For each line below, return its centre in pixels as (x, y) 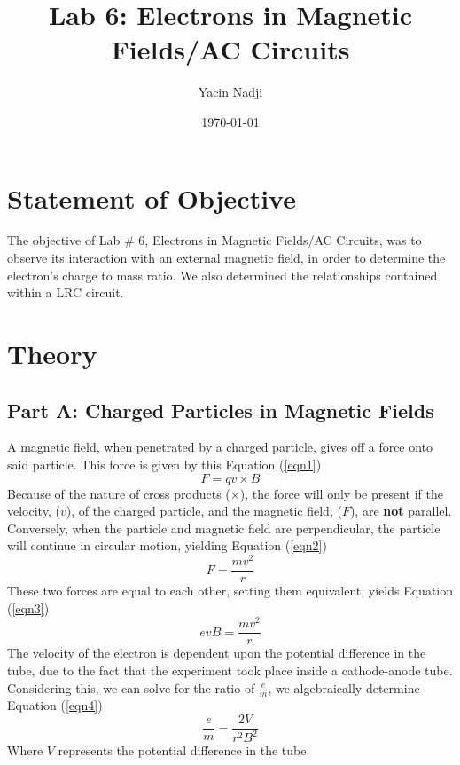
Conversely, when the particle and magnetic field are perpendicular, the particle (224, 528)
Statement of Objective (152, 197)
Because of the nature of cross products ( (119, 493)
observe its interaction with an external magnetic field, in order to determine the (226, 258)
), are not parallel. (401, 511)
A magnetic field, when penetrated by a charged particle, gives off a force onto (220, 447)
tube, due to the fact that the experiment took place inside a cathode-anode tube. (230, 670)
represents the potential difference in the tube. (184, 750)
